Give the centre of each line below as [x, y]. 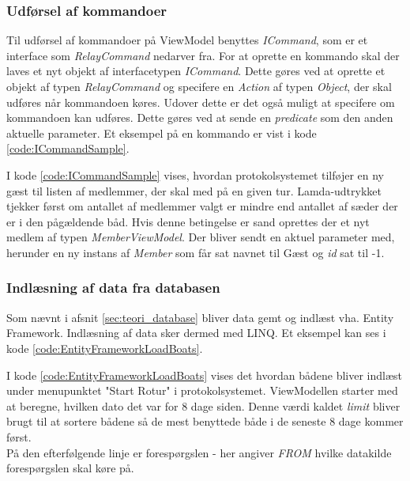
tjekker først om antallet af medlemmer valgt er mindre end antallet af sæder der [202, 206]
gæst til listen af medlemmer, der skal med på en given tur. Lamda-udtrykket [194, 190]
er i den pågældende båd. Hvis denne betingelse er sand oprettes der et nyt [188, 221]
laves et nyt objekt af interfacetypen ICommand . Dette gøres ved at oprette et [196, 71]
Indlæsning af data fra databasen [113, 288]
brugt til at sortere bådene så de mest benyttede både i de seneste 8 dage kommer [205, 421]
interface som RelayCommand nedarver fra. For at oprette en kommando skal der [203, 55]
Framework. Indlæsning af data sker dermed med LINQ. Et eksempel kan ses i [196, 333]
